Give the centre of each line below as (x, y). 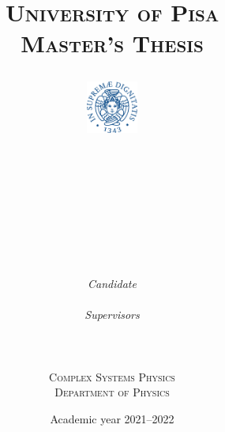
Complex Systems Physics (112, 376)
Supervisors (112, 315)
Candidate (112, 284)
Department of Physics (112, 392)
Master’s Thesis (112, 43)
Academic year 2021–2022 (112, 419)
